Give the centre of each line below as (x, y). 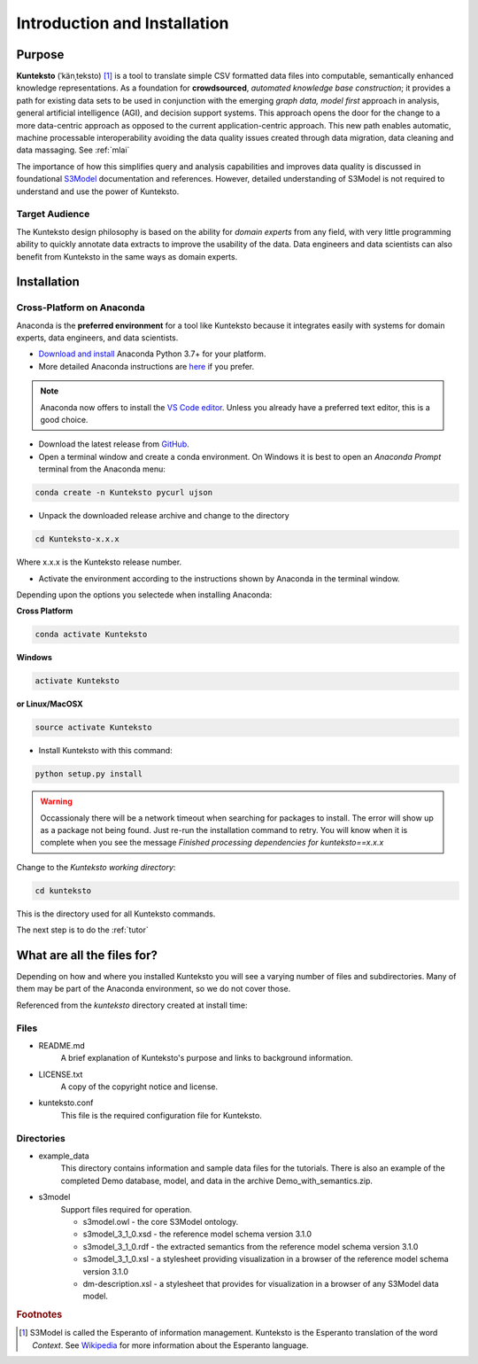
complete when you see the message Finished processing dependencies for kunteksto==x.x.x (212, 843)
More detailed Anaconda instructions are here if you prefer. (146, 366)
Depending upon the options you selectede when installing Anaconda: (144, 595)
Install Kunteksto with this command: (105, 751)
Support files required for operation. (126, 1209)
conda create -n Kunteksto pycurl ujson (123, 493)
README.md (62, 1045)
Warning (56, 801)
